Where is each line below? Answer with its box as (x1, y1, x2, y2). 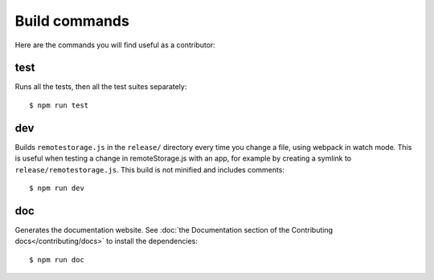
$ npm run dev (29, 183, 84, 193)
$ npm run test (29, 100, 89, 110)
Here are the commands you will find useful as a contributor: (14, 40, 216, 50)
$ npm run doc (29, 255, 84, 264)
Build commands (14, 12, 130, 30)
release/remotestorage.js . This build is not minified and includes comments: (14, 164, 285, 174)
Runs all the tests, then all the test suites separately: (14, 82, 187, 91)
